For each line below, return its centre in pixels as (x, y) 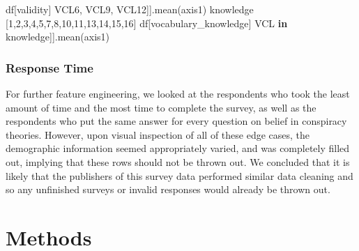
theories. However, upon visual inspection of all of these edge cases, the (158, 134)
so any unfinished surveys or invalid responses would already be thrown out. (168, 189)
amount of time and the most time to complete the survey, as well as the (161, 107)
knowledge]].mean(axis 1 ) (58, 37)
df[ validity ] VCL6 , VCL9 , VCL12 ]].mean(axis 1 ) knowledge (130, 9)
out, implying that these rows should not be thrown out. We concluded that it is (178, 161)
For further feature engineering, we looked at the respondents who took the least (178, 93)
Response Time (49, 67)
